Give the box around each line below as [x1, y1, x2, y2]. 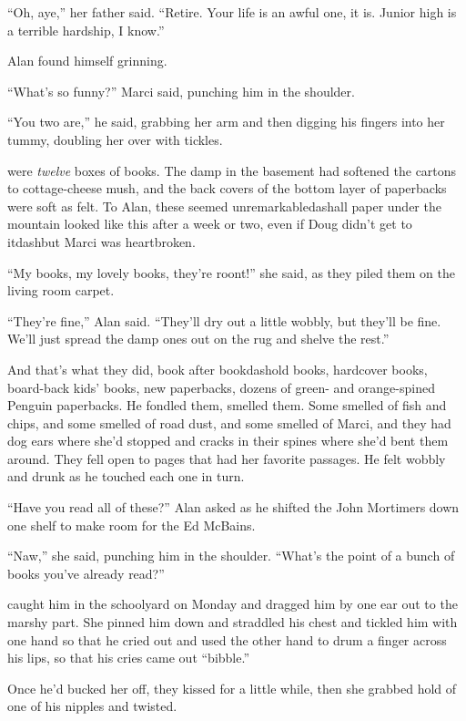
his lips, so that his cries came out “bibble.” [7, 648, 250, 667]
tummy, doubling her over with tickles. [7, 129, 223, 149]
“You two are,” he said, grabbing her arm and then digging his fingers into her [7, 112, 445, 131]
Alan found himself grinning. [7, 51, 167, 70]
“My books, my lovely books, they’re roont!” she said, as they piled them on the [7, 263, 456, 282]
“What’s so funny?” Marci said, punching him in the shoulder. [7, 81, 355, 100]
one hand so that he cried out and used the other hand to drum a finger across [7, 630, 447, 649]
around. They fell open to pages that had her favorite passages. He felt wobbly [7, 448, 446, 468]
